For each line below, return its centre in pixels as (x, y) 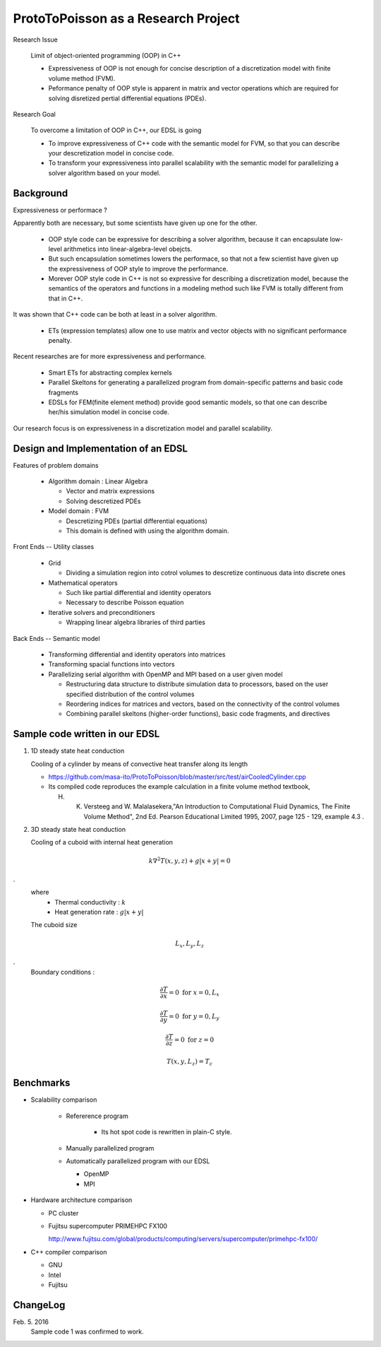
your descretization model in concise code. (111, 153)
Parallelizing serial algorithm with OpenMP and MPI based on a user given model (165, 674)
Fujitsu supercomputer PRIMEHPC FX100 (108, 1225)
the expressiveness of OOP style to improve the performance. (138, 269)
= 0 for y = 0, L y (194, 1017)
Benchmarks (42, 1083)
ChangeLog (39, 1305)
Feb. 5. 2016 (31, 1322)
